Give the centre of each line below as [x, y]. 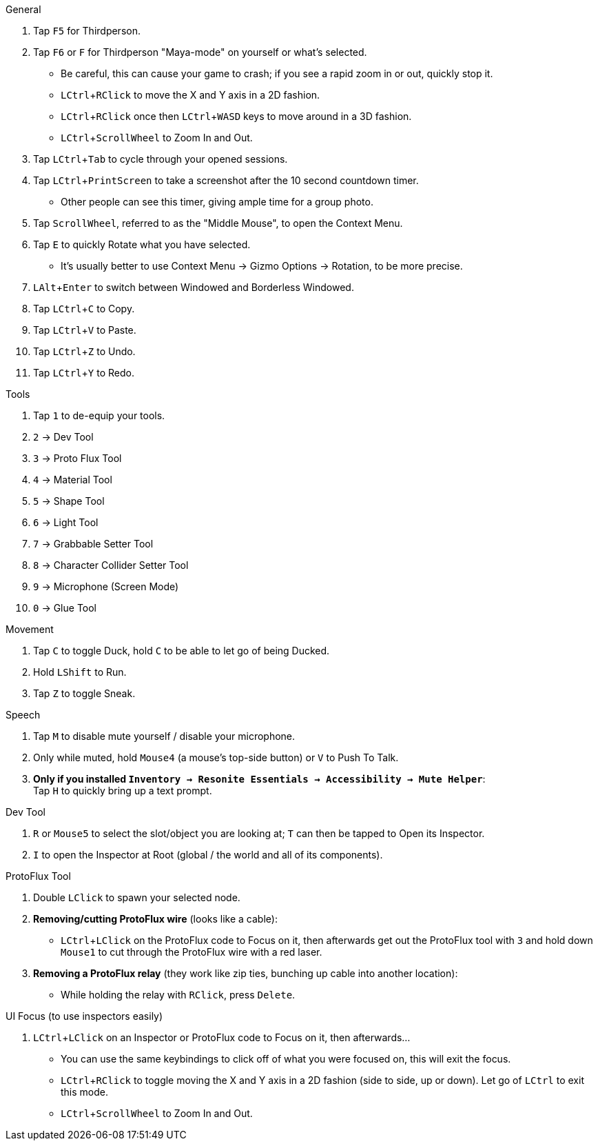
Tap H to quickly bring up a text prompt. [123, 791]
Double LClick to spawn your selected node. [137, 897]
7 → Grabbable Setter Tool [93, 544]
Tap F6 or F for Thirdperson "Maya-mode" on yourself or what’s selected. [200, 52]
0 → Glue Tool [65, 608]
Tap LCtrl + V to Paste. [85, 330]
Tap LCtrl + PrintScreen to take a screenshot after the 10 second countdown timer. [226, 180]
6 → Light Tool [66, 522]
